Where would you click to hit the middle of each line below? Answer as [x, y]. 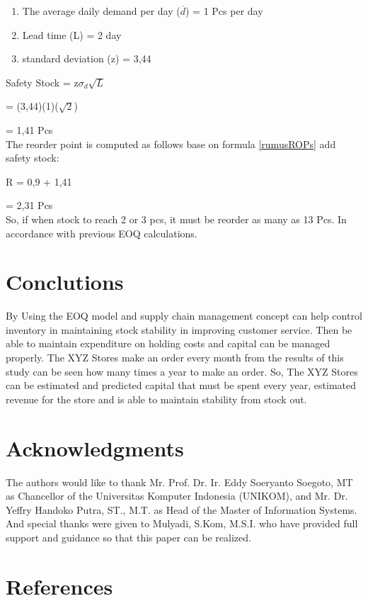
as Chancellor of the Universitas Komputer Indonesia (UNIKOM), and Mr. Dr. [177, 496]
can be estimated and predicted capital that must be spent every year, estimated [181, 385]
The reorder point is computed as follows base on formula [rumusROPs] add [171, 144]
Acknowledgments [95, 448]
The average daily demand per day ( [101, 11]
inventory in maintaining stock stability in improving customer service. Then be [179, 329]
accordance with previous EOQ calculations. [102, 233]
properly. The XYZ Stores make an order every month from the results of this [175, 358]
